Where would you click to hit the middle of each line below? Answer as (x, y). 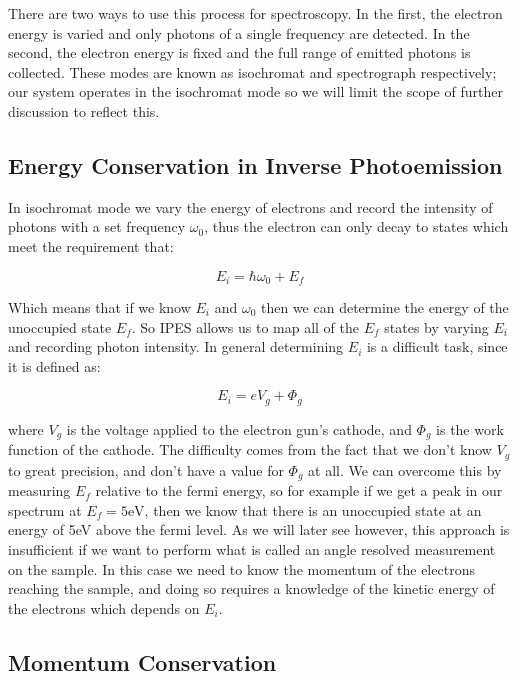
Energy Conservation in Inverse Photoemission (255, 164)
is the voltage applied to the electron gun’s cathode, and (239, 428)
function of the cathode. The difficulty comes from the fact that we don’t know (250, 449)
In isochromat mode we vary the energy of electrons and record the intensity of (250, 206)
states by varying (436, 326)
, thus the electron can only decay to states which (356, 226)
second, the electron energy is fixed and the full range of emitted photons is (239, 52)
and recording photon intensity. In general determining (176, 346)
